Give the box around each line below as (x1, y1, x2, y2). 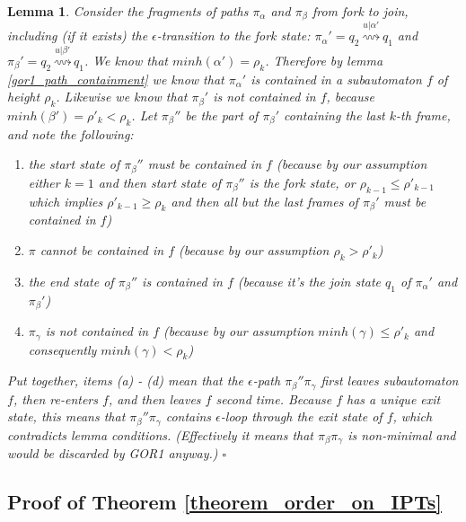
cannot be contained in (40, 241, 164, 260)
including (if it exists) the (7, 26, 148, 45)
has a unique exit (347, 389, 441, 408)
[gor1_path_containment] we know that (7, 69, 224, 88)
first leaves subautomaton (321, 371, 459, 390)
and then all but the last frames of (171, 191, 358, 210)
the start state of (28, 155, 120, 173)
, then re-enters (13, 389, 98, 408)
